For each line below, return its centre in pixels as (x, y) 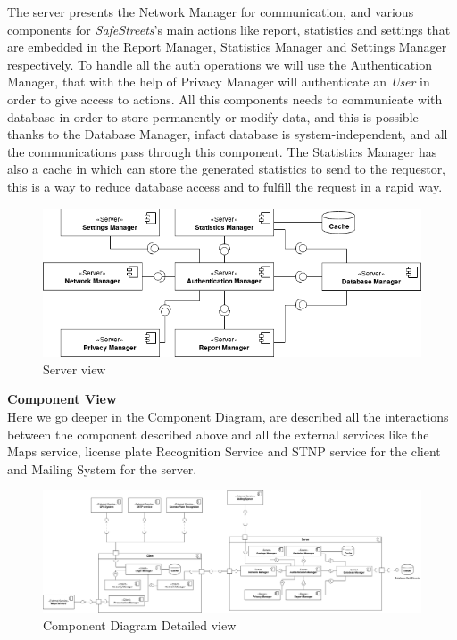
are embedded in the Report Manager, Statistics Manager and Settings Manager (227, 47)
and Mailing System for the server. (102, 468)
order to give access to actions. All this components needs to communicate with (225, 98)
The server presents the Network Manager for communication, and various (211, 12)
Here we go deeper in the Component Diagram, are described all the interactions (228, 417)
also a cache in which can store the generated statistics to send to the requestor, (227, 169)
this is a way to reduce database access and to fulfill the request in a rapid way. (225, 186)
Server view (75, 369)
